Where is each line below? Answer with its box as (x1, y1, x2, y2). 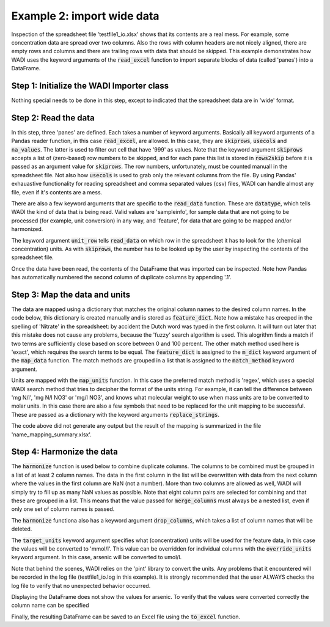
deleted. (11, 526, 32, 533)
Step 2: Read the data (11, 112, 95, 123)
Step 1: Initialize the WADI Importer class (11, 80, 169, 91)
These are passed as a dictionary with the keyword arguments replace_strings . (11, 411, 220, 418)
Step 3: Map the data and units (11, 289, 131, 299)
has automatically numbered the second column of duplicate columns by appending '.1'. (11, 274, 232, 281)
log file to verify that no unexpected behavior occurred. (11, 582, 151, 589)
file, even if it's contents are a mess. (11, 188, 103, 196)
